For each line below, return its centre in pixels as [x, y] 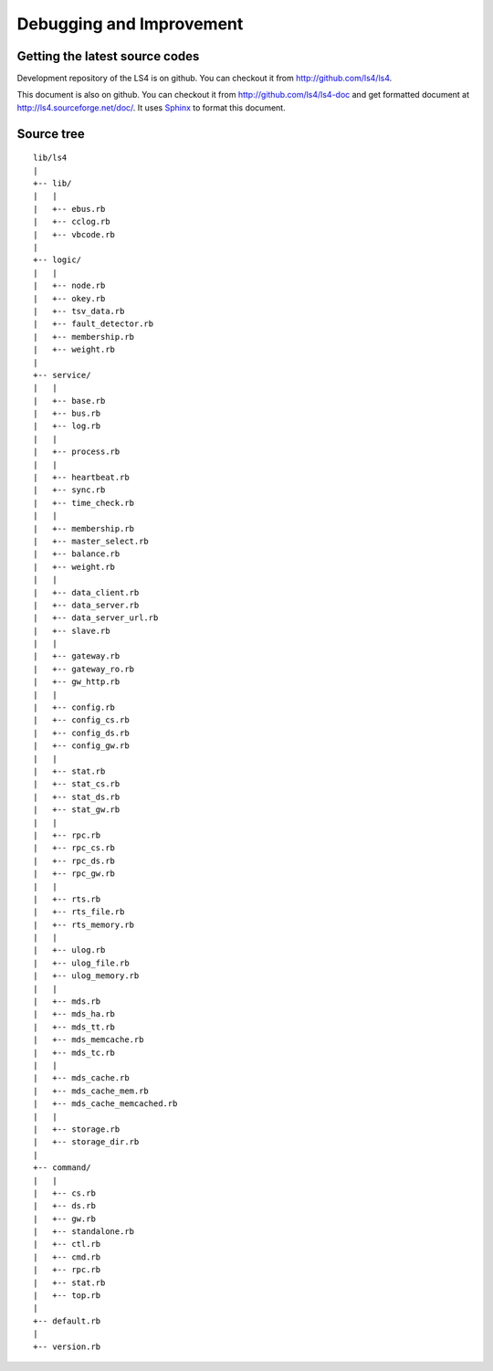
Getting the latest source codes [108, 56]
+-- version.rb [67, 1346]
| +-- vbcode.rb [74, 234]
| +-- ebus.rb [69, 209]
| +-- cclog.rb [72, 222]
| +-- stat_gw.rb [77, 810]
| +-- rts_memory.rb [84, 924]
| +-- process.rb [77, 452]
